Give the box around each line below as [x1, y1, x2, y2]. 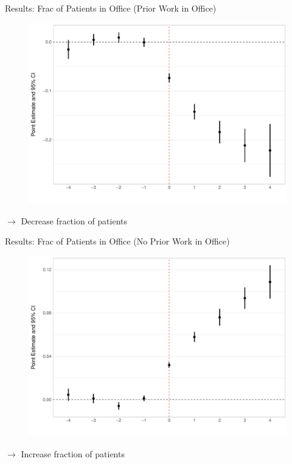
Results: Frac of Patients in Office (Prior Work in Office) [5, 2, 217, 14]
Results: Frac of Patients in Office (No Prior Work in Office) [5, 235, 230, 248]
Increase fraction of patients [21, 447, 125, 460]
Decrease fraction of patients [21, 214, 128, 227]
